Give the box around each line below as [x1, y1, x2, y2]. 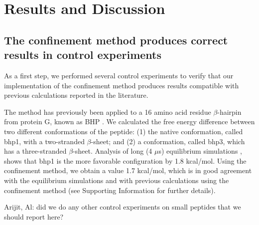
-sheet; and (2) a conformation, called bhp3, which [91, 136, 245, 146]
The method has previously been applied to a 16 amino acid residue [4, 106, 211, 117]
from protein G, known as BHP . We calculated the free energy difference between [4, 116, 255, 127]
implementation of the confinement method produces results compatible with [4, 80, 239, 90]
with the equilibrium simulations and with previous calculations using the [4, 175, 229, 185]
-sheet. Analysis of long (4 [73, 146, 152, 156]
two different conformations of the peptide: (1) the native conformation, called [4, 126, 243, 136]
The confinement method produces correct [4, 32, 228, 47]
